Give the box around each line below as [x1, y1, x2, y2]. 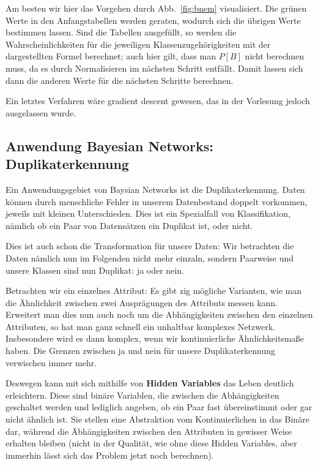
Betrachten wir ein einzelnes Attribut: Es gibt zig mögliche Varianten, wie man [6, 284, 302, 297]
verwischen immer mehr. [6, 356, 97, 369]
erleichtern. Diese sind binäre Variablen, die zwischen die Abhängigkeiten [6, 388, 279, 401]
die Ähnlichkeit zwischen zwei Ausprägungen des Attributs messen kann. [6, 296, 278, 309]
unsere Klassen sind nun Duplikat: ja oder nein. [6, 263, 184, 276]
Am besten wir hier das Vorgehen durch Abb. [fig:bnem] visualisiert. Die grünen [6, 2, 307, 14]
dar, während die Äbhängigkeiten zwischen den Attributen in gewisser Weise [6, 424, 292, 437]
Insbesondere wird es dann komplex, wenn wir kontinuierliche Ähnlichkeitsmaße [6, 332, 304, 345]
